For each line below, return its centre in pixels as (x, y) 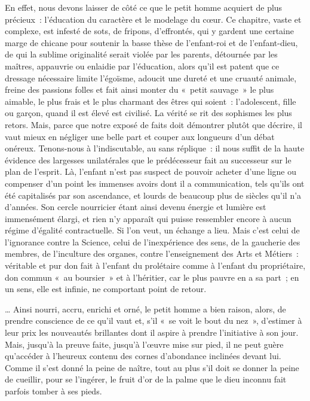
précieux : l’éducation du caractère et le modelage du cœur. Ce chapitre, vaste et (153, 19)
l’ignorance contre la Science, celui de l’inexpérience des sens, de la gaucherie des (153, 241)
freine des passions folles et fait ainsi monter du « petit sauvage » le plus (139, 89)
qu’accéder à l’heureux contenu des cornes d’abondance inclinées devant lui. (143, 356)
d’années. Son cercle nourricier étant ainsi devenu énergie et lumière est (136, 207)
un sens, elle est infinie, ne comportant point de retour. (106, 289)
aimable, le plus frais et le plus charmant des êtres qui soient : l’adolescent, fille (151, 101)
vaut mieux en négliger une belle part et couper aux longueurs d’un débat (140, 136)
